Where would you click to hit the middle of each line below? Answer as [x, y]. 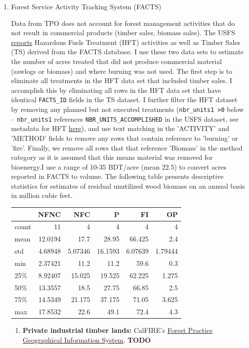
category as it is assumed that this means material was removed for [112, 157]
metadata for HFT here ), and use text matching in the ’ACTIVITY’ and [120, 128]
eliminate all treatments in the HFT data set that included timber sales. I [122, 80]
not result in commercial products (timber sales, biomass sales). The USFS [123, 33]
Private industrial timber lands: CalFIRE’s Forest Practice [118, 330]
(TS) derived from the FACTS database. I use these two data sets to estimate [127, 52]
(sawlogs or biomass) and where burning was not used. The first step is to [122, 71]
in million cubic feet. [42, 195]
